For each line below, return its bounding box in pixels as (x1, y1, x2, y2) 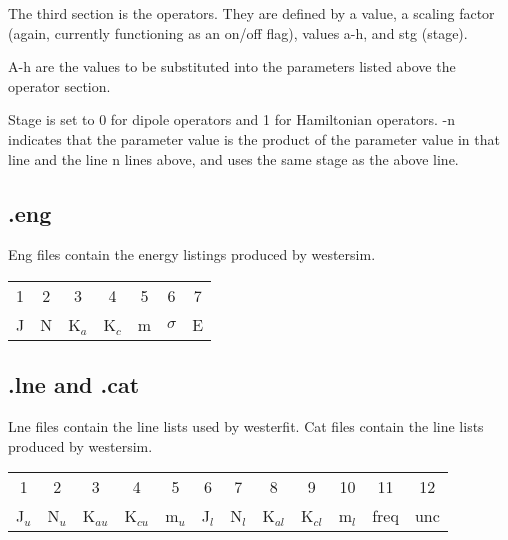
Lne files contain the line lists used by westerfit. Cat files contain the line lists (8, 416, 484, 437)
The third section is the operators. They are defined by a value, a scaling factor (8, 3, 495, 23)
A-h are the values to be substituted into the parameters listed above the (8, 56, 456, 77)
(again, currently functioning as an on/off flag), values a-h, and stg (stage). (8, 22, 468, 43)
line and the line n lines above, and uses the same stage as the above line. (8, 148, 459, 169)
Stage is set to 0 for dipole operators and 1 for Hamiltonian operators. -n (8, 109, 456, 130)
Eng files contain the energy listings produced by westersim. (8, 244, 376, 265)
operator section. (8, 75, 111, 96)
